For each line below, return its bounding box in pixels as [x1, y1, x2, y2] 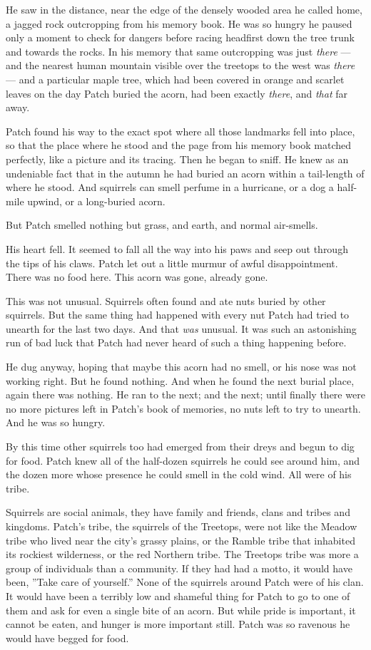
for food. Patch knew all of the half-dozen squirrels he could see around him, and [6, 453, 360, 468]
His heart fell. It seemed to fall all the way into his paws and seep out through [6, 241, 348, 256]
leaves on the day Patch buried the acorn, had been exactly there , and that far [6, 86, 347, 100]
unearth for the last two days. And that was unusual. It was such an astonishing [6, 321, 357, 336]
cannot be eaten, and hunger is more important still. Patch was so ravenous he [6, 617, 350, 631]
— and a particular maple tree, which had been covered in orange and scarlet [6, 71, 345, 86]
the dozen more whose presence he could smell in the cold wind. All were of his [6, 467, 352, 482]
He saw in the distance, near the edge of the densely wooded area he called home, [6, 2, 362, 16]
